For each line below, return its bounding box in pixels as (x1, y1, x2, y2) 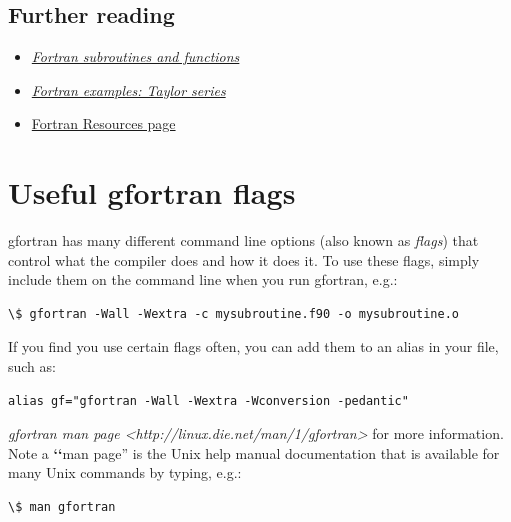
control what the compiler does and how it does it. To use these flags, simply (8, 249, 480, 270)
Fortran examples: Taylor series (31, 79, 226, 100)
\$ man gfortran (8, 500, 116, 515)
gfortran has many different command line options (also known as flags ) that (8, 230, 479, 251)
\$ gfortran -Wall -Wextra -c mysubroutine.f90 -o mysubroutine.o (8, 306, 460, 321)
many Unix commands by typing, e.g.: (8, 462, 242, 483)
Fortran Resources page (31, 113, 176, 134)
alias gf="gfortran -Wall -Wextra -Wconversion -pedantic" (8, 393, 409, 408)
